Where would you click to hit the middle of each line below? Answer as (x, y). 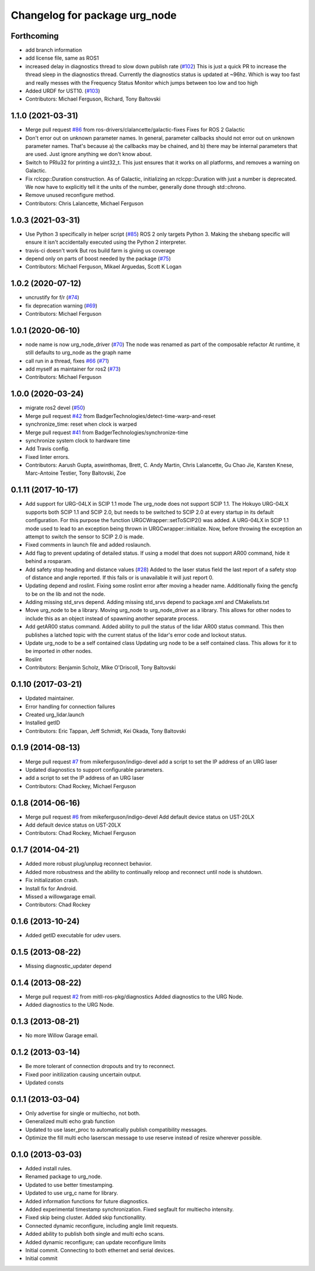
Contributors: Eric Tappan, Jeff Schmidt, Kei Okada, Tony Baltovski (106, 731)
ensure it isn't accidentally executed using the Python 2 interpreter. (106, 242)
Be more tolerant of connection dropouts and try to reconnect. (100, 1066)
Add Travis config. (48, 449)
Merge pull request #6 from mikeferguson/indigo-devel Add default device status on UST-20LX (140, 817)
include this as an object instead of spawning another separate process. (112, 618)
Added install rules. (49, 1168)
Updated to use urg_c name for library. (72, 1193)
